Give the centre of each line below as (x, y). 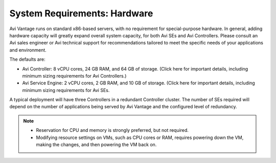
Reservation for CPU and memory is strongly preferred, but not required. (112, 130)
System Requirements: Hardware (81, 13)
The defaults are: (27, 59)
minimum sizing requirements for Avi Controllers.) (74, 76)
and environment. (28, 50)
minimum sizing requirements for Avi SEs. (66, 90)
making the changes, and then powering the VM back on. (96, 145)
